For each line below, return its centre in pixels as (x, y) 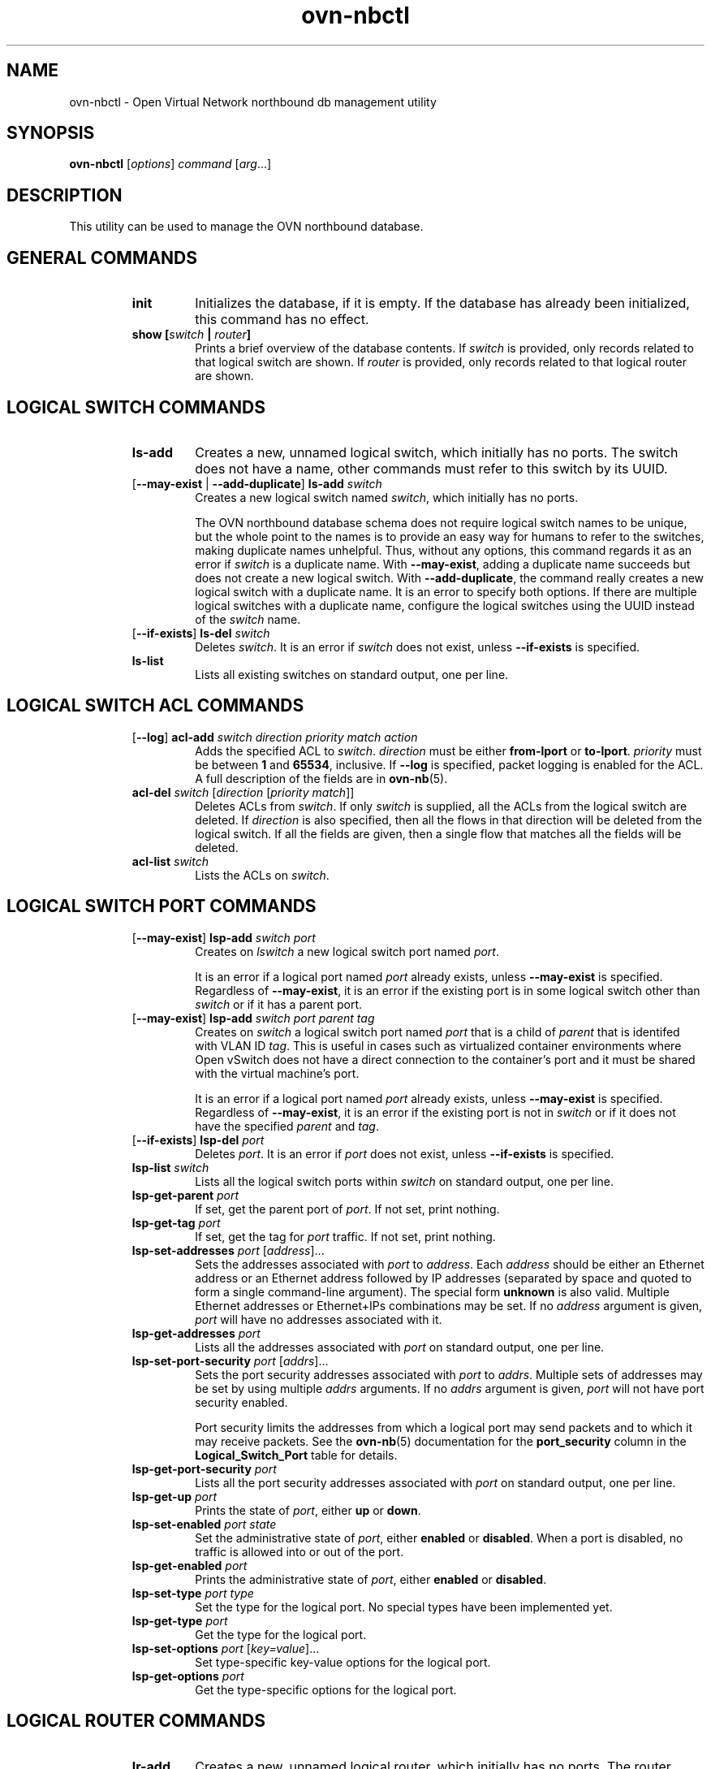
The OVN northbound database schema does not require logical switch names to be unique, (441, 522)
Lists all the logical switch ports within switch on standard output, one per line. (405, 1181)
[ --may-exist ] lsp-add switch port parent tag (253, 1018)
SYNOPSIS (51, 133)
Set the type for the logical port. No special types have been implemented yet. (404, 1607)
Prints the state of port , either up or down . (308, 1510)
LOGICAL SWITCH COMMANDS (136, 407)
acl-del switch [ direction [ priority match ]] (243, 792)
